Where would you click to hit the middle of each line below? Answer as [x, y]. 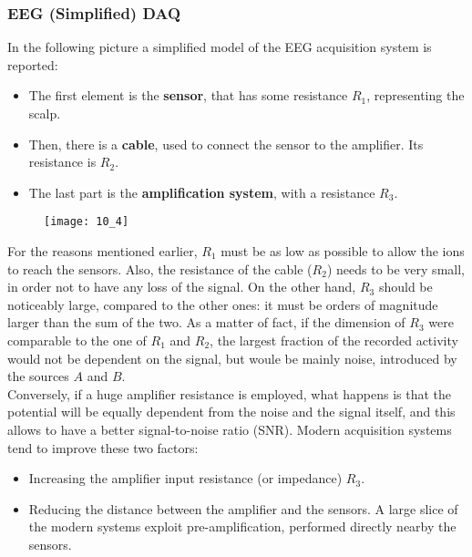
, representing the [416, 95]
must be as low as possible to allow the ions [343, 251]
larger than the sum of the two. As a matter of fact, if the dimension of [206, 322]
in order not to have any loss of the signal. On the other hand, [182, 287]
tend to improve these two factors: [103, 447]
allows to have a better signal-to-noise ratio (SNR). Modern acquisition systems [230, 429]
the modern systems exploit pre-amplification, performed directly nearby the [242, 526]
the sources [38, 376]
